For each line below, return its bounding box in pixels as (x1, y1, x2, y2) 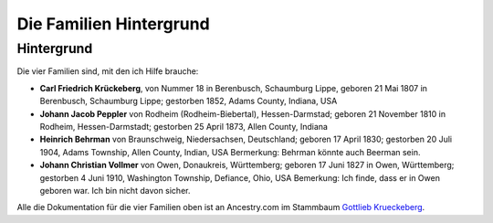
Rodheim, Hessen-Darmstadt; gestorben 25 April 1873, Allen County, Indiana (39, 121, 329, 132)
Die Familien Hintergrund (16, 14, 210, 34)
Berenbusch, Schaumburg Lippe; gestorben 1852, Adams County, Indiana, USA (39, 96, 338, 107)
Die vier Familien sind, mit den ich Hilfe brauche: (16, 66, 199, 77)
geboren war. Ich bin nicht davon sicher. (39, 185, 191, 196)
